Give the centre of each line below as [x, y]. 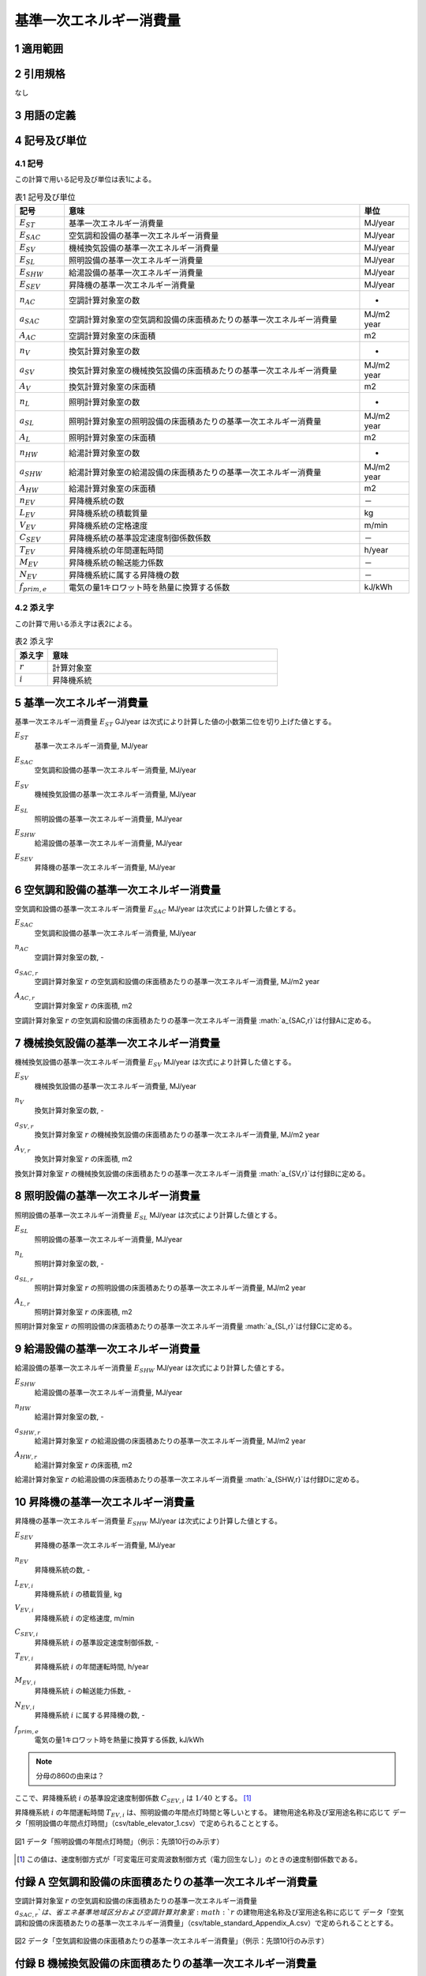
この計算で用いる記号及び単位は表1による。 [85, 179]
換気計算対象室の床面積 [112, 387]
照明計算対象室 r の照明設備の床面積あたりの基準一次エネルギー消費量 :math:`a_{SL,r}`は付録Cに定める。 [185, 1326]
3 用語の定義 [45, 115]
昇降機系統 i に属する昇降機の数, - [90, 1715]
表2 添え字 [34, 642]
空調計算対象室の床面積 [112, 336]
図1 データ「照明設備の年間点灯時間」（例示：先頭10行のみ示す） [119, 1841]
